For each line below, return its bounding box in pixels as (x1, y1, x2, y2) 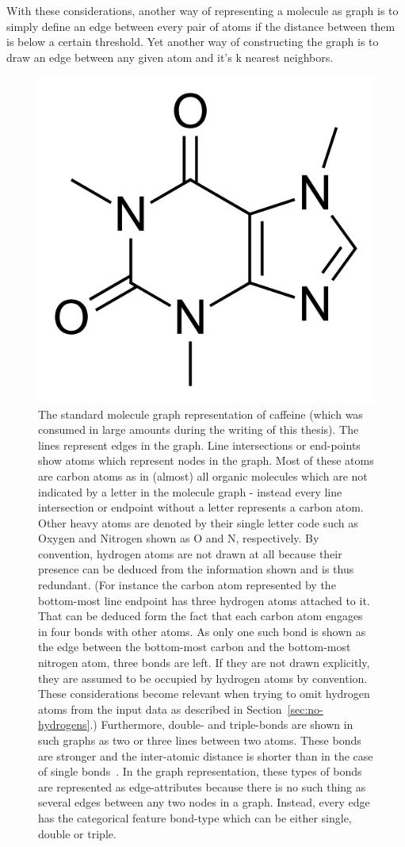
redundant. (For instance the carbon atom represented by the (38, 577, 336, 593)
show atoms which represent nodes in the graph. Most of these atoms (38, 452, 374, 469)
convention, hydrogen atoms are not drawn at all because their (38, 545, 342, 561)
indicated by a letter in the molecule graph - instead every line (38, 483, 342, 500)
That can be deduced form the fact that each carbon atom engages (38, 607, 363, 624)
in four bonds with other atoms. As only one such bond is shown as (38, 623, 366, 639)
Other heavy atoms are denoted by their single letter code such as (38, 514, 358, 531)
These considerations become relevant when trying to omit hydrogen (38, 685, 370, 702)
